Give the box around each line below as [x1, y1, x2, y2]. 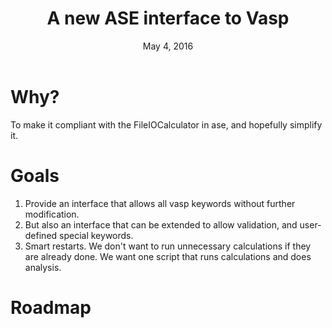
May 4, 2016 [142, 40, 194, 52]
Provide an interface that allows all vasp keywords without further [24, 197, 296, 209]
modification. [24, 208, 80, 220]
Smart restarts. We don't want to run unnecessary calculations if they [24, 240, 312, 252]
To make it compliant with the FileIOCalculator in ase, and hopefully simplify [10, 118, 323, 131]
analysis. [24, 261, 62, 273]
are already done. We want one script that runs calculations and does [24, 250, 312, 262]
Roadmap [10, 296, 92, 319]
